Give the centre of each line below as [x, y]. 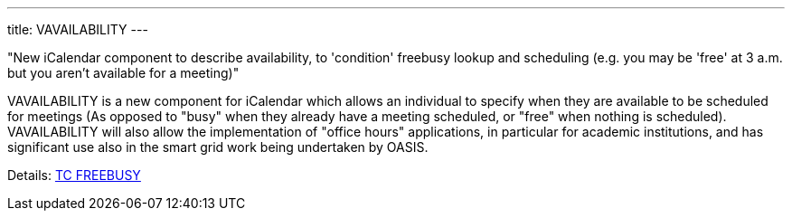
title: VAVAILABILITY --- [78, 29]
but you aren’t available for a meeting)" [123, 73]
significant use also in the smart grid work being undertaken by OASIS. [218, 147]
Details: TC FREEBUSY [74, 175]
